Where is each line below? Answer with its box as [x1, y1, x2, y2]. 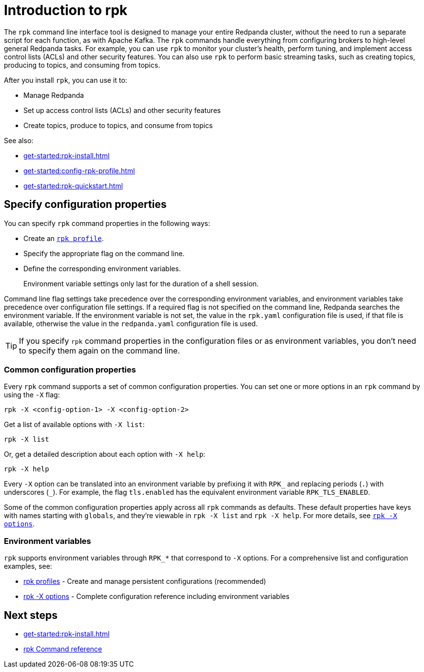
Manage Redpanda [23, 91, 84, 99]
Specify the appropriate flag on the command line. [23, 249, 185, 258]
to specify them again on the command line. [19, 345, 180, 355]
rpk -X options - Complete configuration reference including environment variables [23, 592, 289, 601]
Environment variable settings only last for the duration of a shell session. [23, 279, 259, 288]
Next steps [4, 609, 58, 621]
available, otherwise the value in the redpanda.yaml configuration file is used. [4, 319, 258, 328]
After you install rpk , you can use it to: [4, 75, 127, 84]
